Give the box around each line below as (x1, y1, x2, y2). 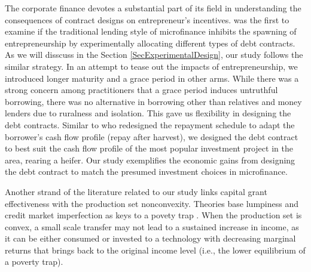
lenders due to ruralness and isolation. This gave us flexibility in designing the (5, 107, 291, 119)
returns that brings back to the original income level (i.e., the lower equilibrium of (5, 243, 306, 256)
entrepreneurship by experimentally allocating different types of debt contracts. (5, 36, 295, 49)
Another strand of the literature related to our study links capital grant (5, 185, 267, 197)
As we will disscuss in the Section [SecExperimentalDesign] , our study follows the (5, 48, 303, 61)
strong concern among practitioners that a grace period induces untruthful (5, 84, 278, 96)
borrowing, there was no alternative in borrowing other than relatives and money (5, 95, 302, 107)
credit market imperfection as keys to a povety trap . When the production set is (5, 209, 302, 221)
